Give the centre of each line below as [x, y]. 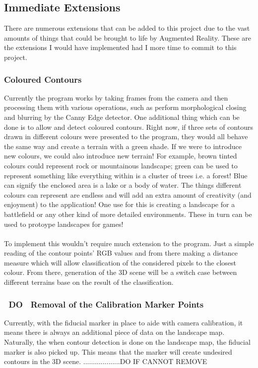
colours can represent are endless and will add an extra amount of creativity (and [128, 194]
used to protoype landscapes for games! [64, 224]
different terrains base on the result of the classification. [89, 282]
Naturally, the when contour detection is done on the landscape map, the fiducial [127, 342]
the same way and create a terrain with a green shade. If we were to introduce [123, 146]
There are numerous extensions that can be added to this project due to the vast [127, 28]
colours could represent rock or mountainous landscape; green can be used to [121, 165]
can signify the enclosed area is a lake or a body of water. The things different [123, 185]
